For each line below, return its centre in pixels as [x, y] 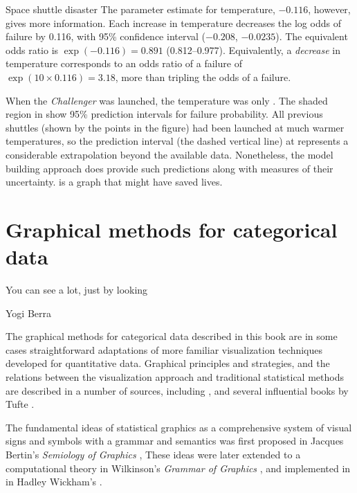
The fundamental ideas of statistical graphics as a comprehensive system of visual [179, 427]
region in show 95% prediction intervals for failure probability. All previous [164, 114]
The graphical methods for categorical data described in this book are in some [172, 336]
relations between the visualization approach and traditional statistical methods [175, 377]
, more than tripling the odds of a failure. [203, 77]
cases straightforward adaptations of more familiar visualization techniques [164, 349]
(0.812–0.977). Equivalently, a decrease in [253, 50]
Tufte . [20, 404]
